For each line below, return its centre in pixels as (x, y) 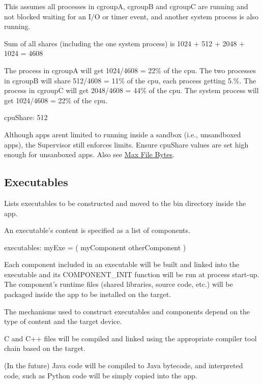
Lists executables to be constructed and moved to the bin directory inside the (125, 203)
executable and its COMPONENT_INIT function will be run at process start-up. (132, 274)
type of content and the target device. (63, 321)
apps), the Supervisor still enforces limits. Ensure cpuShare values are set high (126, 144)
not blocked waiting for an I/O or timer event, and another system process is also (131, 16)
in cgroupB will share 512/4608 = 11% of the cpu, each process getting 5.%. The (130, 80)
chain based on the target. (45, 348)
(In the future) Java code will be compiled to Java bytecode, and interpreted (124, 365)
